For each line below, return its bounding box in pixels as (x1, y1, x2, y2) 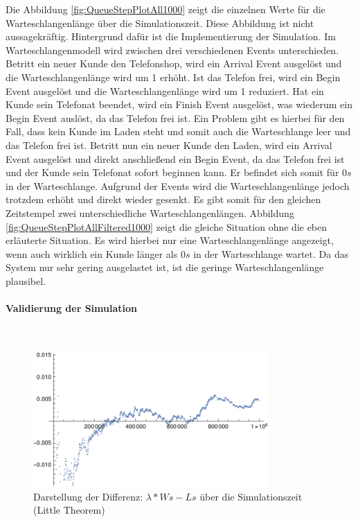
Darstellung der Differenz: (33, 489, 143, 503)
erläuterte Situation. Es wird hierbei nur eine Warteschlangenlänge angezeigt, (6, 233, 334, 247)
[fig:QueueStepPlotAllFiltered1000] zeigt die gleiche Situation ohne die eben (6, 219, 328, 234)
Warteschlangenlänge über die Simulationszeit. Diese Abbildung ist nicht (6, 15, 314, 30)
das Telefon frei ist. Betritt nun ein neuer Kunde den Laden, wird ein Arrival (6, 137, 332, 152)
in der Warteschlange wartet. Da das (193, 246, 349, 261)
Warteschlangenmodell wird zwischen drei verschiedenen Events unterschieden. (6, 42, 339, 57)
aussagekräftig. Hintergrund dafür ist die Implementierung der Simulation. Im (6, 29, 336, 44)
